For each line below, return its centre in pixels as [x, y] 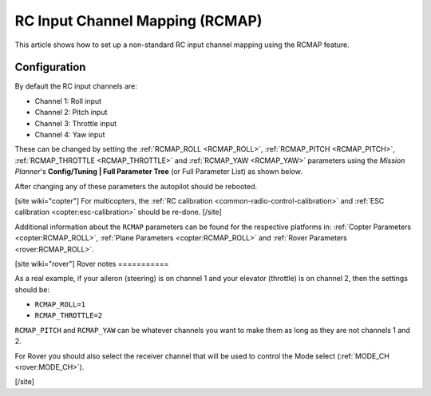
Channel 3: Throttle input [76, 123]
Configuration [50, 67]
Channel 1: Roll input [68, 101]
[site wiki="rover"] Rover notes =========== [92, 263]
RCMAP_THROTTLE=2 [69, 316]
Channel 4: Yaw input [70, 135]
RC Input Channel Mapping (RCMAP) [138, 21]
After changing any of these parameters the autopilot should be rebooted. [136, 186]
